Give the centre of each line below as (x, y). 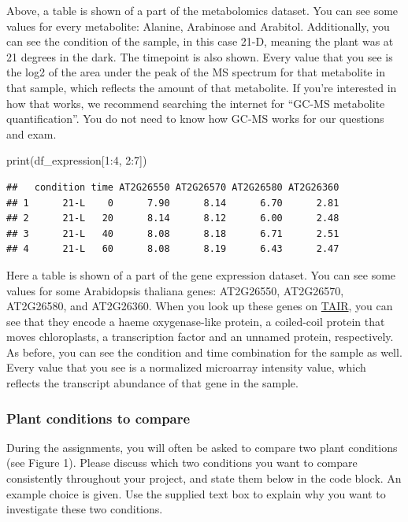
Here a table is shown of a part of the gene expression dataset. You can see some (201, 274)
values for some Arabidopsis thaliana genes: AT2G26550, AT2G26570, (175, 290)
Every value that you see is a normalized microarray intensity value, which (186, 367)
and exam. (32, 133)
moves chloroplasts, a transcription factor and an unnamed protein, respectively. (200, 337)
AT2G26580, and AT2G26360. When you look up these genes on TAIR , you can (200, 306)
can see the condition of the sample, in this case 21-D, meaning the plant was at (200, 41)
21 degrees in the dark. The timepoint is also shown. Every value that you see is (200, 56)
